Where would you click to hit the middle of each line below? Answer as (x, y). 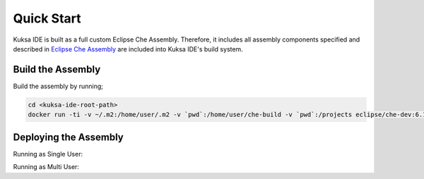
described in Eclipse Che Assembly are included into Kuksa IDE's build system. (128, 49)
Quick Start (47, 18)
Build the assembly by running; (58, 86)
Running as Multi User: (46, 167)
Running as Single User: (48, 154)
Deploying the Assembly (68, 137)
